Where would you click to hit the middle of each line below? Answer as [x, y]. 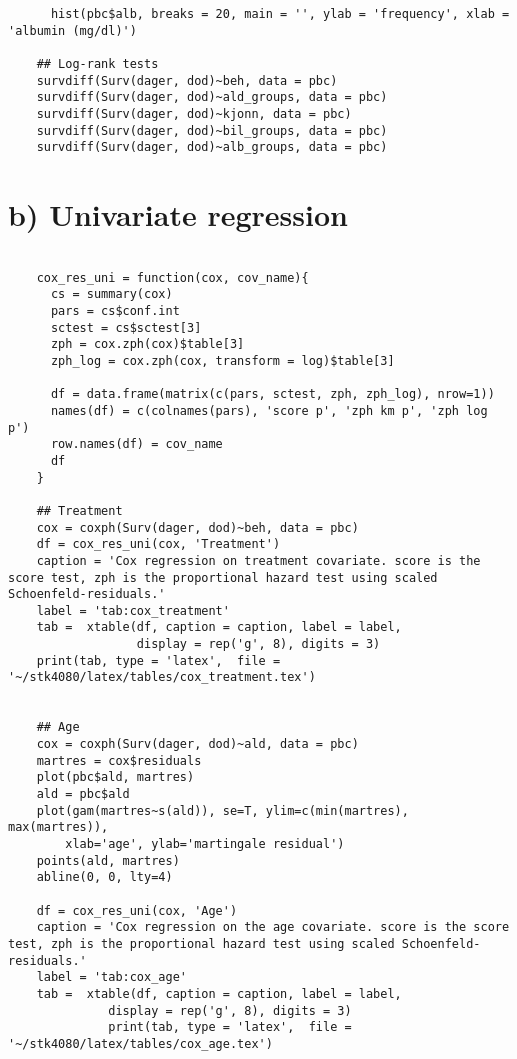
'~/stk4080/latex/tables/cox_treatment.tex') [162, 677]
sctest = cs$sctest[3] [126, 327]
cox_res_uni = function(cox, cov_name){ [172, 277]
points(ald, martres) [108, 860]
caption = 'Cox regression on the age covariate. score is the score [273, 927]
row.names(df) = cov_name [136, 444]
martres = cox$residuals [119, 760]
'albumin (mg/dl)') [72, 30]
